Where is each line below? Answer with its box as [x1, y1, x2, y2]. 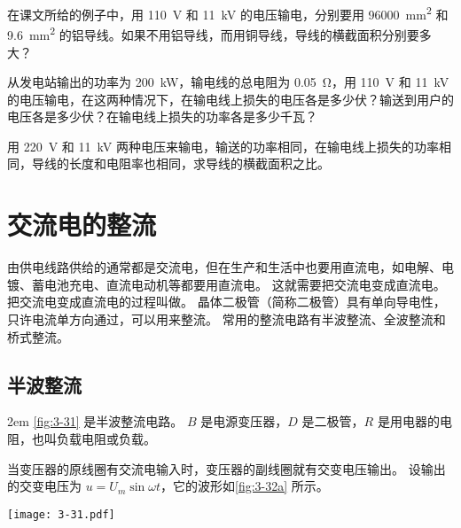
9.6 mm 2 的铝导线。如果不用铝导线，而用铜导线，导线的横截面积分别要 [7, 23, 419, 43]
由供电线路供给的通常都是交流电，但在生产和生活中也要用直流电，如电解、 [7, 258, 441, 276]
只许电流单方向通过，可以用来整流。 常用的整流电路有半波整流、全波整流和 [7, 309, 446, 328]
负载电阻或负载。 [56, 429, 156, 447]
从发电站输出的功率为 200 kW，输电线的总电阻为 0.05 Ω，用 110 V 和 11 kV [7, 73, 449, 91]
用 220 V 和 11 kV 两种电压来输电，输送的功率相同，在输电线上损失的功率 [7, 136, 439, 155]
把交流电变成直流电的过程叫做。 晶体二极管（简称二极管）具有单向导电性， [7, 292, 446, 311]
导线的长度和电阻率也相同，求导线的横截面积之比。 [31, 154, 330, 173]
